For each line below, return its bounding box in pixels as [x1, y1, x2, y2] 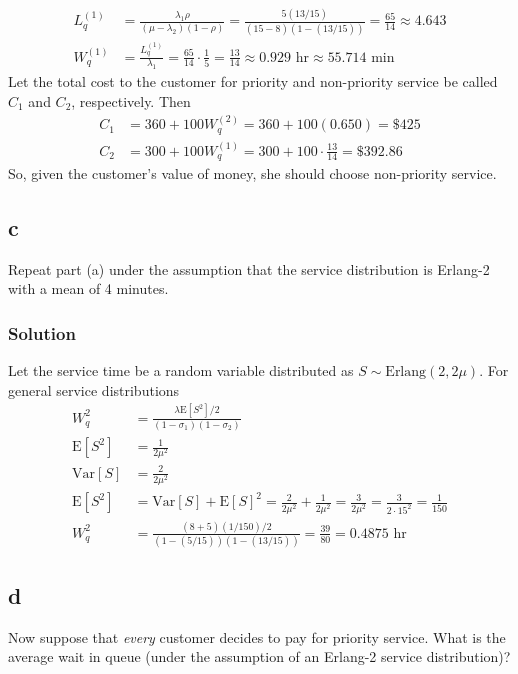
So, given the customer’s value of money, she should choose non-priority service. [8, 163, 497, 184]
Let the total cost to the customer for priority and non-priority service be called [8, 71, 498, 92]
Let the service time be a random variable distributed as [8, 360, 354, 381]
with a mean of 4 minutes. [8, 278, 169, 299]
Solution [8, 320, 76, 345]
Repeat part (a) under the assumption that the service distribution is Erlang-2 [8, 258, 490, 279]
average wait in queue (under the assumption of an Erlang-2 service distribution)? [8, 646, 511, 667]
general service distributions [8, 379, 180, 400]
